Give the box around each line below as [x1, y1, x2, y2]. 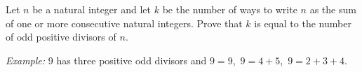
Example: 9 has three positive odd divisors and [6, 52, 207, 67]
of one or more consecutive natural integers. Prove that [6, 15, 243, 30]
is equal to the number [254, 15, 351, 30]
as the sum [309, 2, 356, 16]
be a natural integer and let [32, 2, 152, 16]
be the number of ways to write [162, 2, 297, 16]
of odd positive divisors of [6, 29, 116, 44]
